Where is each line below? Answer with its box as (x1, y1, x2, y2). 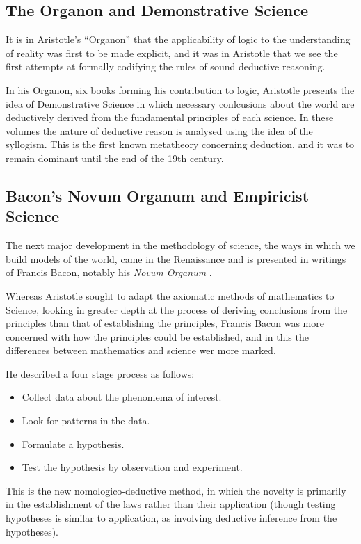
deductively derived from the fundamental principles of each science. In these (6, 110, 334, 125)
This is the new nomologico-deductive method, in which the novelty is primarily (6, 483, 346, 497)
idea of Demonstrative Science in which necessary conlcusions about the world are (6, 96, 355, 111)
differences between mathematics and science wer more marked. (6, 343, 276, 358)
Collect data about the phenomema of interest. (22, 390, 222, 404)
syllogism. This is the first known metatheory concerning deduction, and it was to (6, 137, 355, 152)
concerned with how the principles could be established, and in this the (6, 329, 309, 344)
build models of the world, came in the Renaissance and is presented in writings (6, 251, 346, 266)
